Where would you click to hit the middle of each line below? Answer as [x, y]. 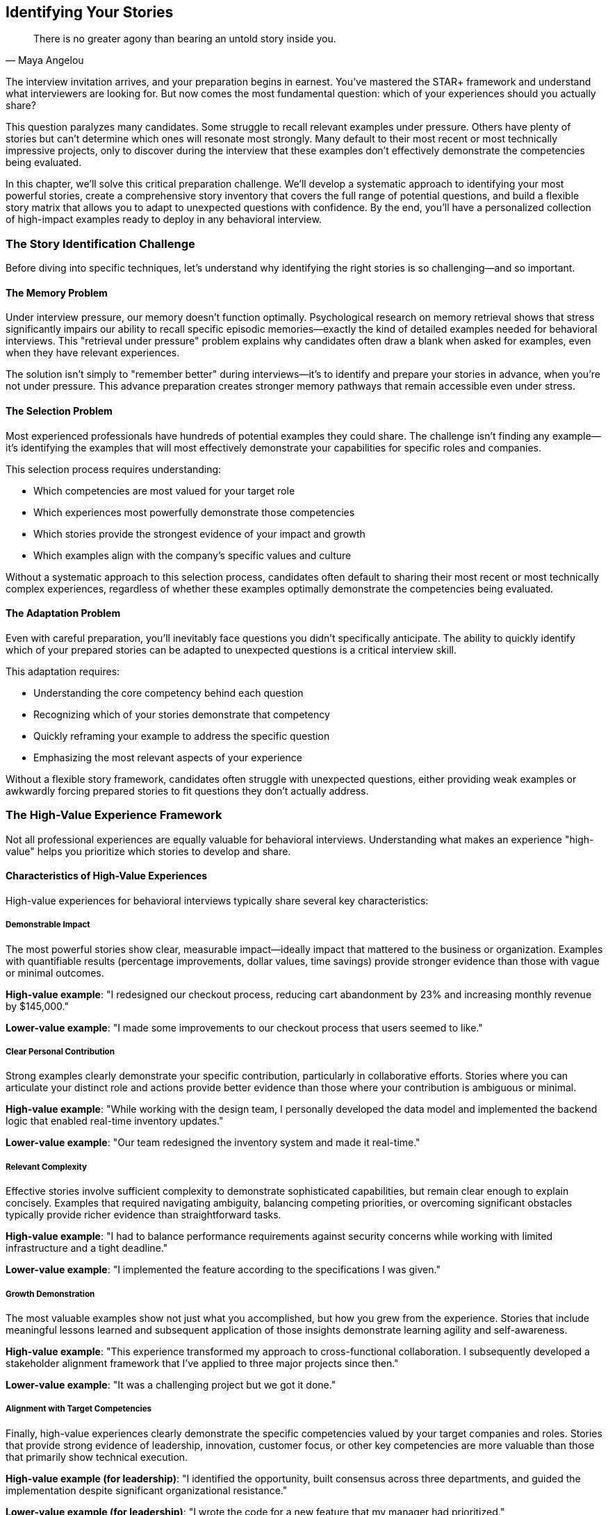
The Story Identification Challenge [100, 243]
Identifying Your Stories [90, 12]
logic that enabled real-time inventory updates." [115, 1121]
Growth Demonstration [50, 1294]
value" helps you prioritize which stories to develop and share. [148, 851]
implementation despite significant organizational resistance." [147, 1490]
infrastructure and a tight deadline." [87, 1248]
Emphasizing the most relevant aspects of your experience [168, 757]
